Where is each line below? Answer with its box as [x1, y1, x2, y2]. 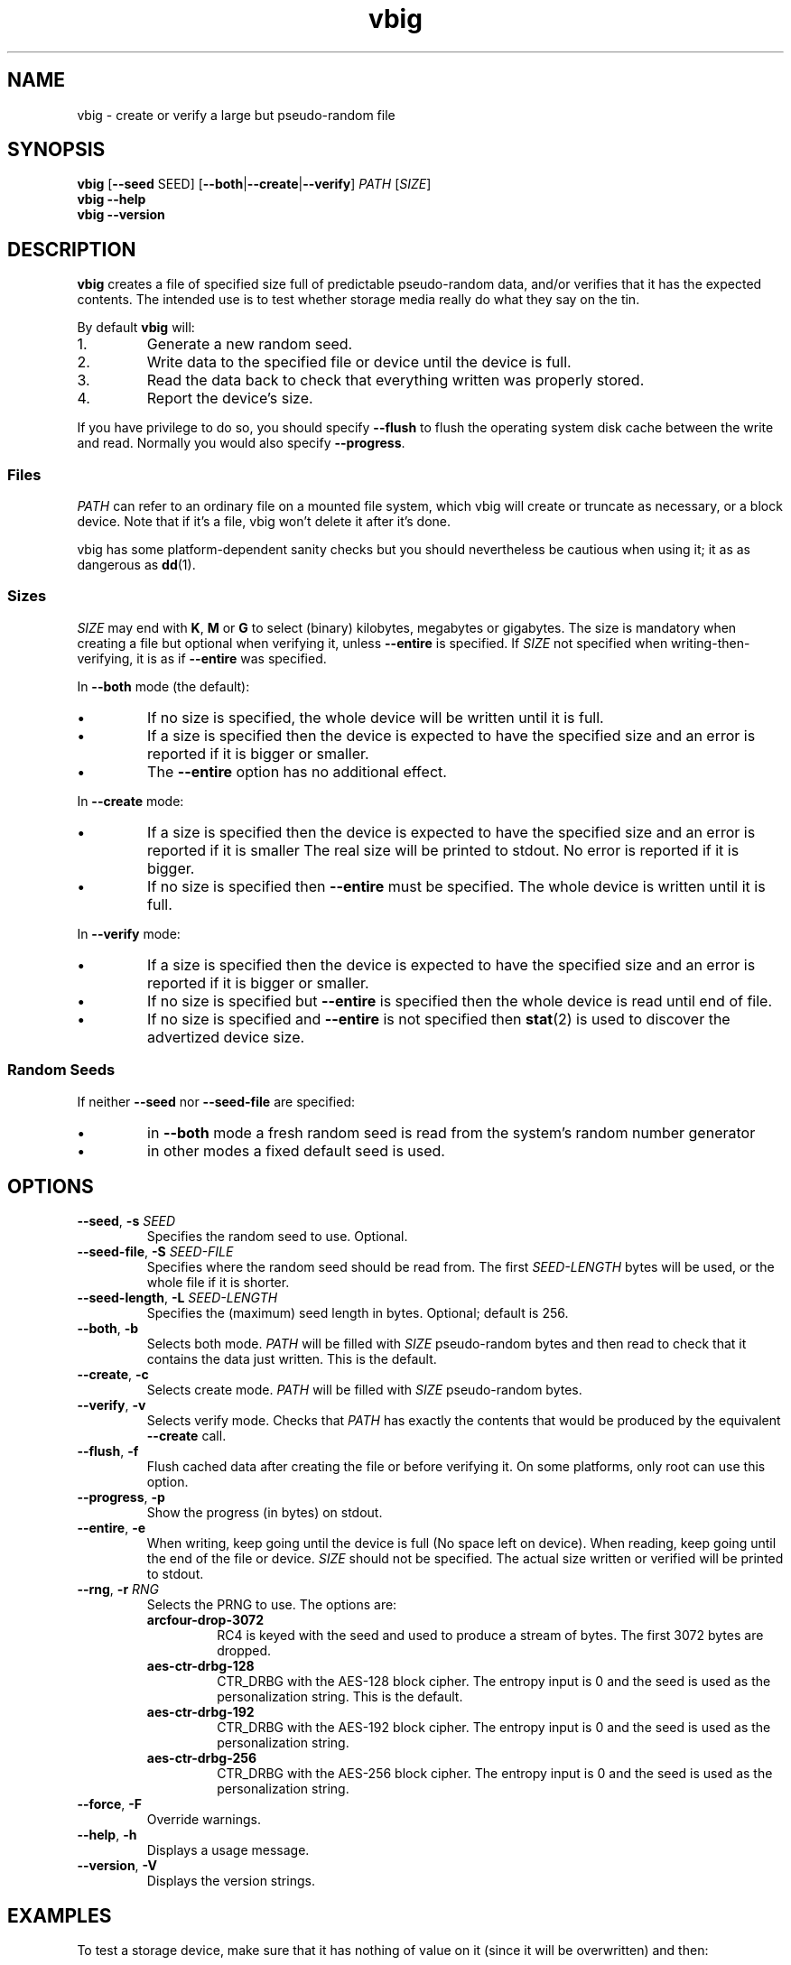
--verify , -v [77, 1397, 146, 1414]
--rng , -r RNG [77, 1581, 160, 1598]
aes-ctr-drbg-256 [146, 1750, 257, 1766]
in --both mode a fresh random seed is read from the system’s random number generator [147, 1123, 756, 1142]
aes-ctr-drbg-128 [146, 1658, 255, 1674]
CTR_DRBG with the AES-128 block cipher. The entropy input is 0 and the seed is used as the [217, 1673, 771, 1690]
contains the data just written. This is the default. [146, 1351, 437, 1367]
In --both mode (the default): [77, 678, 250, 694]
